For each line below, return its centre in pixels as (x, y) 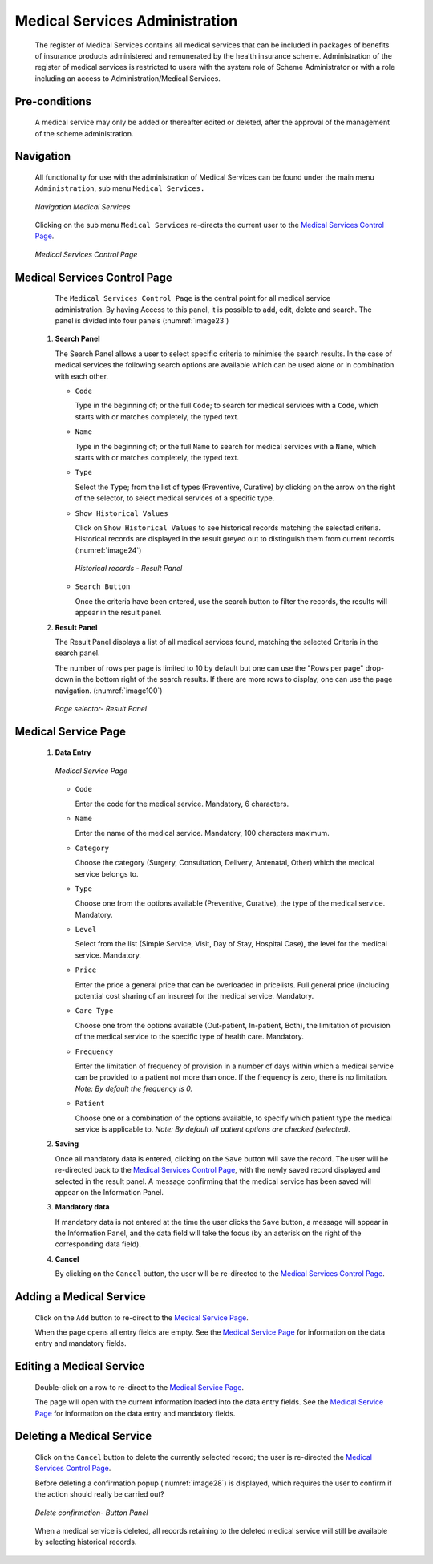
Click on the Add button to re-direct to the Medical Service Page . (142, 1317)
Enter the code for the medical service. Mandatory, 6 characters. (182, 804)
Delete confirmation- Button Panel (91, 1513)
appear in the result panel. (118, 613)
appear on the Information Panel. (109, 1192)
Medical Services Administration (126, 21)
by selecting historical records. (86, 1542)
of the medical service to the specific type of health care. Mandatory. (190, 1037)
